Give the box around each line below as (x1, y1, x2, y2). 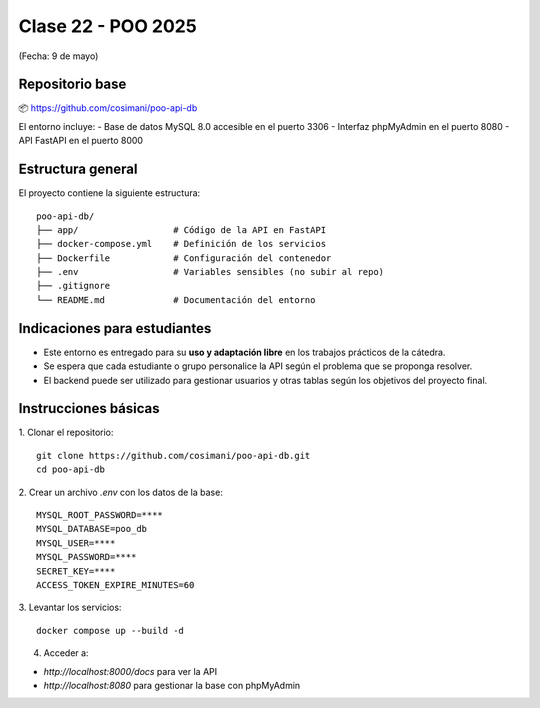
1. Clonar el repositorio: (18, 426, 114, 439)
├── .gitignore (36, 280, 111, 292)
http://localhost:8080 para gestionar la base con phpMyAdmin (43, 679, 301, 691)
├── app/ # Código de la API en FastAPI (36, 224, 327, 235)
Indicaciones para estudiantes (18, 320, 212, 337)
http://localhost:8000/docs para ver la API (43, 665, 218, 677)
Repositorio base (18, 76, 127, 93)
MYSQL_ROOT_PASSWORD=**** (36, 510, 164, 521)
